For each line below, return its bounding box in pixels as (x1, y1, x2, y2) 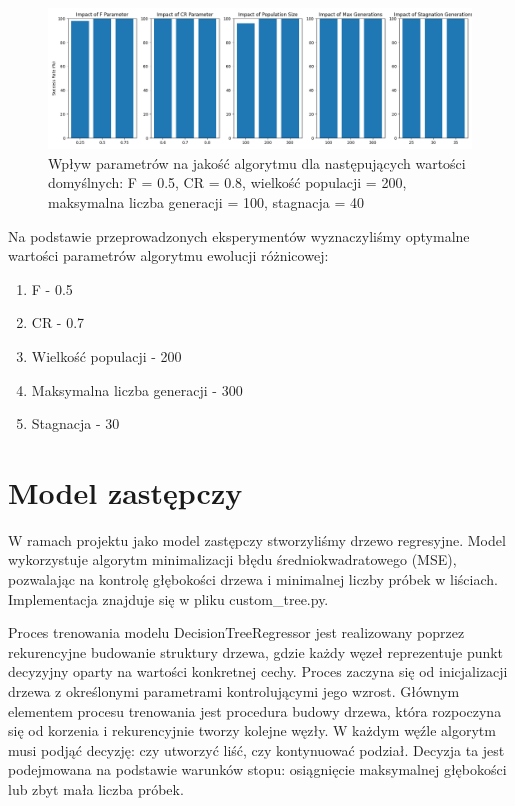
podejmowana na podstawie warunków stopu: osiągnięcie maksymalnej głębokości (8, 759, 507, 780)
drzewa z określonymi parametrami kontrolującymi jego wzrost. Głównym (8, 681, 460, 701)
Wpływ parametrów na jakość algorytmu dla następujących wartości (48, 152, 466, 173)
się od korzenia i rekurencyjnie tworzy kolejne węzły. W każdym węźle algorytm (8, 720, 496, 741)
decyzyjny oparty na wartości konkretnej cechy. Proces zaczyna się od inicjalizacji (8, 661, 508, 682)
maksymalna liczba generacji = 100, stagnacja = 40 (48, 191, 364, 212)
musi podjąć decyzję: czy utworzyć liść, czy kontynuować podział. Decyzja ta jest (8, 739, 505, 760)
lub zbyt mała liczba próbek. (8, 778, 184, 799)
